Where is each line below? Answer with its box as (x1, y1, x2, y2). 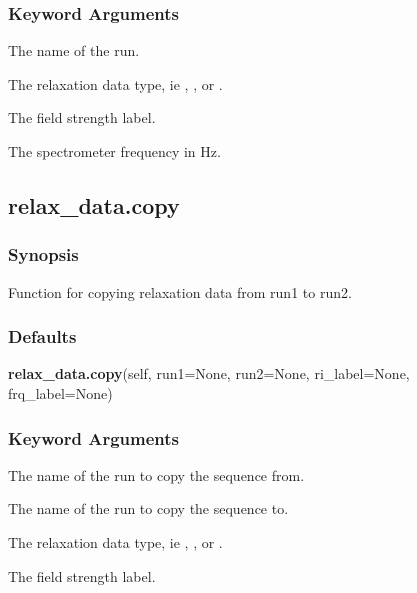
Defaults (8, 324, 77, 349)
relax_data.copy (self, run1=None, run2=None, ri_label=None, (8, 363, 410, 384)
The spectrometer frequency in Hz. (8, 141, 221, 161)
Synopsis (8, 242, 79, 267)
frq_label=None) (8, 383, 113, 403)
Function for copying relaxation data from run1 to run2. (8, 281, 352, 302)
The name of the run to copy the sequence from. (8, 464, 305, 485)
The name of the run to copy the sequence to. (8, 498, 289, 519)
